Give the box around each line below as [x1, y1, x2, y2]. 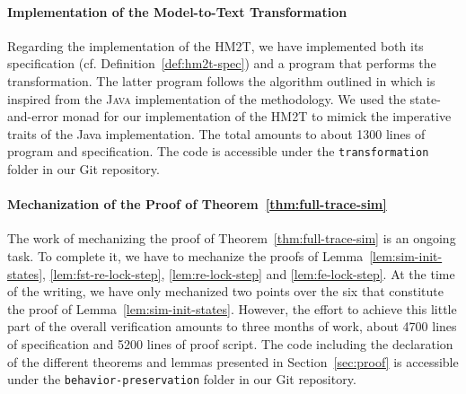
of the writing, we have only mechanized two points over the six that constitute [7, 282, 444, 301]
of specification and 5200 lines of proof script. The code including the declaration [7, 334, 453, 353]
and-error [7, 107, 58, 126]
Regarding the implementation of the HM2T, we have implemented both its [7, 36, 424, 55]
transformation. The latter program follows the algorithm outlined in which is [7, 71, 435, 90]
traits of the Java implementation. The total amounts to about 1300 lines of [7, 124, 426, 143]
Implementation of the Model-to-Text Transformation [7, 2, 347, 21]
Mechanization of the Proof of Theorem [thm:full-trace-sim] [7, 195, 387, 214]
